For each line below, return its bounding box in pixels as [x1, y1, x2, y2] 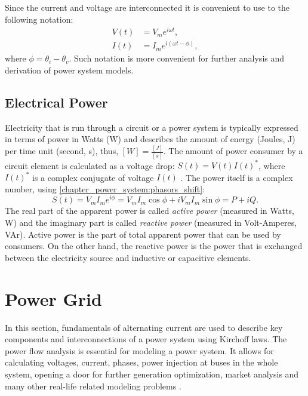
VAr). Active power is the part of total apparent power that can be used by [5, 228, 281, 240]
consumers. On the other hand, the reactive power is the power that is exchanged [5, 240, 303, 252]
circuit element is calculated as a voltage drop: [5, 159, 175, 171]
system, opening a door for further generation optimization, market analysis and [5, 367, 299, 380]
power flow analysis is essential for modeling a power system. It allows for [5, 344, 274, 357]
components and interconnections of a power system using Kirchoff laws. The [5, 333, 287, 345]
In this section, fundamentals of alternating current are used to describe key [5, 321, 283, 333]
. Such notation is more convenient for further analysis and [69, 52, 285, 65]
